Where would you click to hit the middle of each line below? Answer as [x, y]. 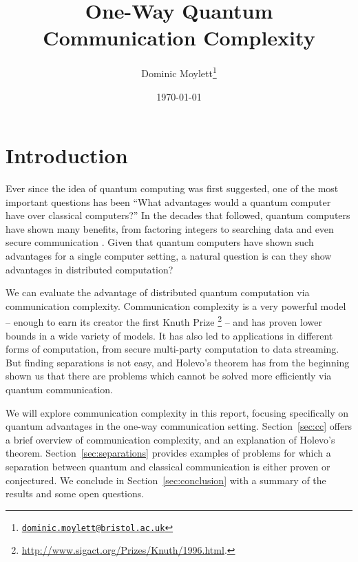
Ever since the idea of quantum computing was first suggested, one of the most [172, 188]
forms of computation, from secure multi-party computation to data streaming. [172, 349]
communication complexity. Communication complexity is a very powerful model [176, 305]
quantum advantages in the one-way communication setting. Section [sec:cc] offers [179, 426]
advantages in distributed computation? [89, 269]
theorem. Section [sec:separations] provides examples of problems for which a [168, 453]
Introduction [67, 155]
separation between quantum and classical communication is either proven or [168, 467]
